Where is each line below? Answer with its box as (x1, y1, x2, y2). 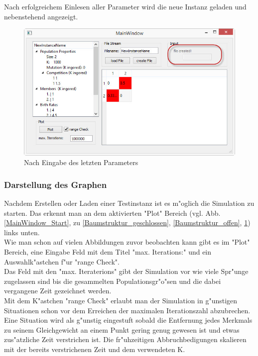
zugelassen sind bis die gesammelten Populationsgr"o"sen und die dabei (4, 275, 221, 286)
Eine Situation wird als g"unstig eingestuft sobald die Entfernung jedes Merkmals (4, 315, 253, 325)
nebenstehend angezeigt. (4, 11, 78, 21)
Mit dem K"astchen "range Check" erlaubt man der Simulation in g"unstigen (4, 295, 238, 305)
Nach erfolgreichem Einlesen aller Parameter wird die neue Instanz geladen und (4, 1, 247, 11)
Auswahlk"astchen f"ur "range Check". (4, 256, 120, 267)
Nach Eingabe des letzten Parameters (24, 157, 138, 168)
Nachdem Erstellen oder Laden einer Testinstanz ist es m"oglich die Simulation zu (4, 198, 255, 208)
